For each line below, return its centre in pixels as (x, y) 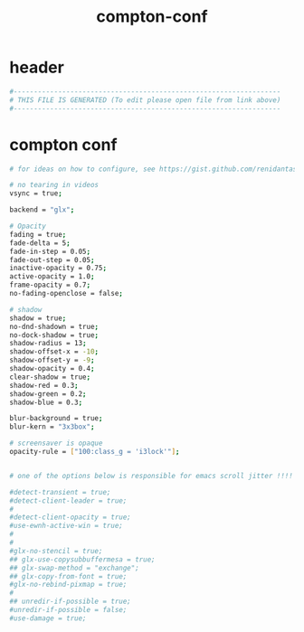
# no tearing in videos (54, 185)
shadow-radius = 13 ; (48, 344)
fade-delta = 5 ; (40, 243)
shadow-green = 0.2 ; (48, 394)
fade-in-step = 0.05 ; (50, 251)
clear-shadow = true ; (50, 377)
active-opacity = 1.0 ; (52, 277)
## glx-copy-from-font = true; (68, 576)
